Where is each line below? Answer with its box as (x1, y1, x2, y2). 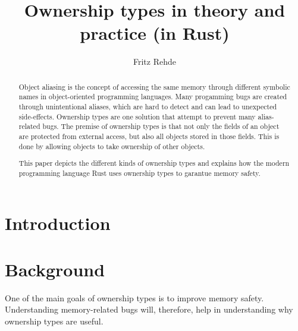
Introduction (5, 210, 111, 235)
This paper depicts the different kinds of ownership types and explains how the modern (18, 158, 290, 168)
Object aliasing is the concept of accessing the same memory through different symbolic (18, 81, 290, 92)
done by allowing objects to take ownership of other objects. (18, 141, 205, 151)
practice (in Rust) (80, 21, 230, 45)
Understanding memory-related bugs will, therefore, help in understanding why (5, 303, 293, 316)
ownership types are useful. (5, 315, 103, 327)
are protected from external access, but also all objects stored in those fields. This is (18, 131, 280, 141)
